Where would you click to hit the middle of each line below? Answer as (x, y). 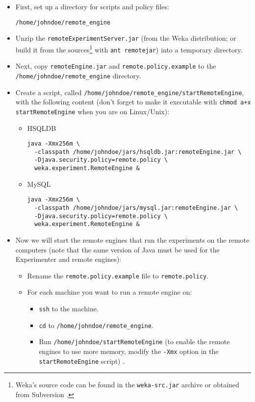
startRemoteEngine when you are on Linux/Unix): (92, 111)
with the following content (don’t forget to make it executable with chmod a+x (133, 102)
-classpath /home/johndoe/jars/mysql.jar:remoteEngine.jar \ (136, 208)
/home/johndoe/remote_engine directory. (78, 75)
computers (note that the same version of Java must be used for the (117, 249)
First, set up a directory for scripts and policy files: (92, 6)
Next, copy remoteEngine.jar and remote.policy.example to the (116, 66)
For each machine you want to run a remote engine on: (110, 292)
